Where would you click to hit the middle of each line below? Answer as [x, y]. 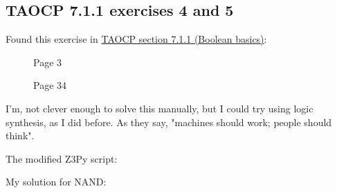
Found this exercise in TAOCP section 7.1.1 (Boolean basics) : [136, 39]
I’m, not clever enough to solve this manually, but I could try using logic [160, 108]
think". [20, 135]
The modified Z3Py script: [62, 158]
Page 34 [50, 85]
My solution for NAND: [56, 182]
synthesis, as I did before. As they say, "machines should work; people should [169, 122]
